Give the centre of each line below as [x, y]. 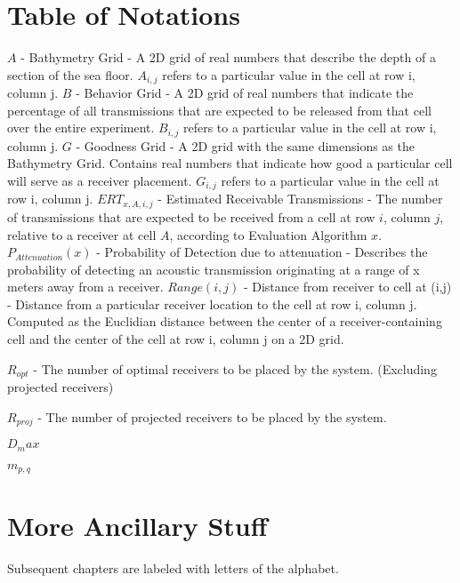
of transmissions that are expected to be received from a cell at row [191, 216]
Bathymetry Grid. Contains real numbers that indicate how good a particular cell [230, 163]
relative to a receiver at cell [82, 234]
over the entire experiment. [81, 128]
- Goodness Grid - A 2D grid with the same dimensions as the [245, 145]
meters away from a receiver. [85, 287]
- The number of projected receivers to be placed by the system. [212, 416]
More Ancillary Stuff [137, 526]
